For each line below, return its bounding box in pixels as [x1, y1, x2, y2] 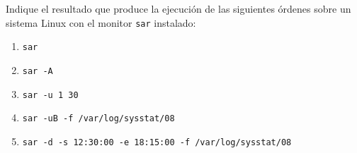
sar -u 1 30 [22, 90, 79, 100]
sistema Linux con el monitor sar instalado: [6, 15, 196, 30]
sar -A [22, 66, 53, 76]
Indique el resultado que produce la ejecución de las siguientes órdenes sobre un [6, 1, 351, 16]
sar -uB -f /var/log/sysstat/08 [22, 114, 175, 124]
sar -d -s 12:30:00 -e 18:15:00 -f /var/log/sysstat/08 [22, 137, 292, 147]
